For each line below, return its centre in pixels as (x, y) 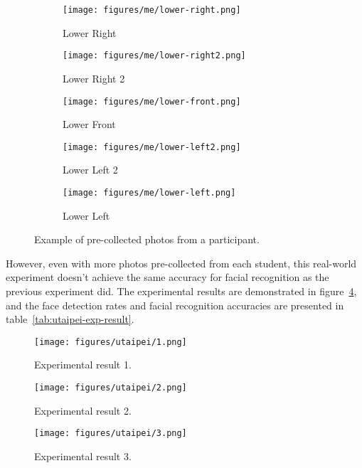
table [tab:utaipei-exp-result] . (70, 319)
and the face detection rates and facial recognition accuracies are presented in (175, 305)
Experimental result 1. (83, 365)
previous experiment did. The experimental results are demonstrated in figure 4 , (181, 291)
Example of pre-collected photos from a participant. (147, 239)
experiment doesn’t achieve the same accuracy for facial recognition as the (167, 277)
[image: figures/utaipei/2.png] (111, 388)
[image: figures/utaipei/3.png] (111, 434)
